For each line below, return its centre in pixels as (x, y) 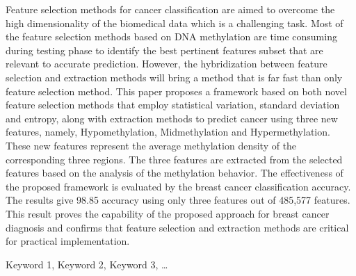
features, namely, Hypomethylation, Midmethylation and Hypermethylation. (168, 132)
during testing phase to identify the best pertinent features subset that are (164, 50)
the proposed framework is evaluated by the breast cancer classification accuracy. (178, 186)
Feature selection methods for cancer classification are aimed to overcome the (170, 9)
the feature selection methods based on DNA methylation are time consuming (171, 36)
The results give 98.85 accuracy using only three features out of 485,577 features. (178, 200)
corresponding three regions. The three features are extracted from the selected (174, 159)
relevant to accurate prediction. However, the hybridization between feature (167, 64)
